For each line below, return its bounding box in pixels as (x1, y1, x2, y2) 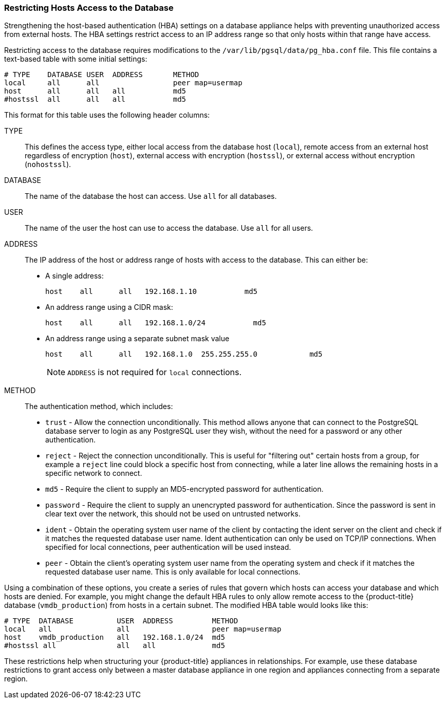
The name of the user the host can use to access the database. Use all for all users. (25, 224, 313, 233)
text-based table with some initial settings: (4, 54, 147, 64)
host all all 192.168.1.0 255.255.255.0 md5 (45, 350, 323, 359)
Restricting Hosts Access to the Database (4, 3, 174, 13)
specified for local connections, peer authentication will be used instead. (45, 543, 291, 552)
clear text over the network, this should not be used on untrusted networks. (45, 509, 301, 519)
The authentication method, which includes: (25, 402, 173, 411)
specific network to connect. (45, 469, 142, 478)
